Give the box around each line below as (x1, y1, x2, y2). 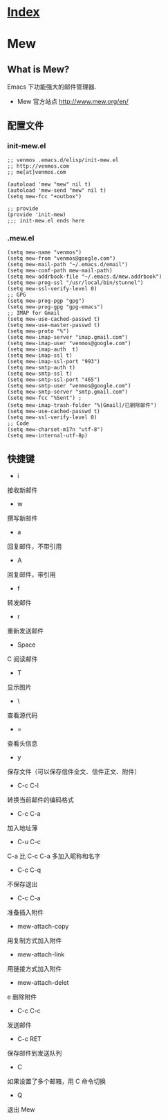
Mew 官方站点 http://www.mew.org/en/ (17, 98, 129, 106)
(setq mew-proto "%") (7, 328, 70, 335)
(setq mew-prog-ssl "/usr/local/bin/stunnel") (7, 279, 144, 286)
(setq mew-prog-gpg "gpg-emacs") (7, 304, 104, 310)
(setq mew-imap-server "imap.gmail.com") (7, 334, 129, 341)
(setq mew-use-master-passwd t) (7, 322, 100, 329)
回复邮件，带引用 (7, 570, 56, 579)
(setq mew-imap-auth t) (7, 346, 79, 353)
